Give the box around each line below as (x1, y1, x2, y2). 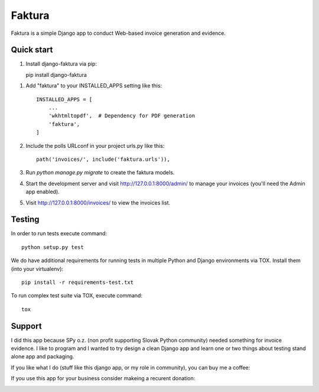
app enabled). (25, 188, 60, 195)
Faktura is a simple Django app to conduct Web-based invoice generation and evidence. (11, 30, 226, 37)
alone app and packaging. (11, 353, 74, 360)
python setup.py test (21, 244, 84, 251)
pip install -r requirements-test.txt (21, 279, 134, 286)
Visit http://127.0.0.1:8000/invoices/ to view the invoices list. (25, 199, 171, 206)
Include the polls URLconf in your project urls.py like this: (25, 142, 165, 149)
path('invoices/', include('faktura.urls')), (36, 155, 171, 163)
